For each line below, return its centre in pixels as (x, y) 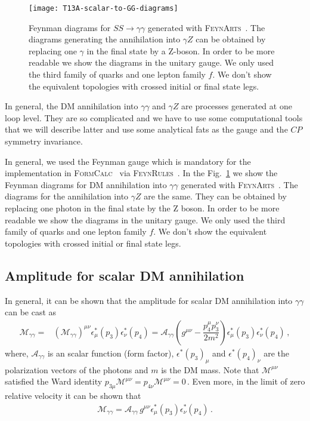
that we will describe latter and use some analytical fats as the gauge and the (146, 129)
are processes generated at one (237, 106)
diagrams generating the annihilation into (105, 39)
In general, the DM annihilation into (72, 106)
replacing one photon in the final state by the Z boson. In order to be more (142, 208)
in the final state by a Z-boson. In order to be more (181, 50)
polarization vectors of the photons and (77, 369)
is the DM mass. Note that (210, 369)
